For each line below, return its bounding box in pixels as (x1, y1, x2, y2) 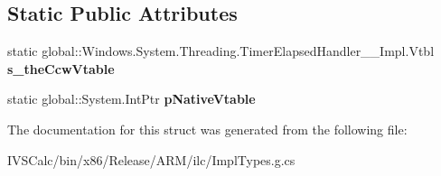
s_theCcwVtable (7, 59, 115, 78)
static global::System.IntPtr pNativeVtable (7, 89, 256, 108)
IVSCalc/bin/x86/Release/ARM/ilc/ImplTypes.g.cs (7, 150, 296, 169)
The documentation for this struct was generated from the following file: (7, 119, 408, 138)
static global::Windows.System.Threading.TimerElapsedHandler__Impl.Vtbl (7, 42, 435, 60)
